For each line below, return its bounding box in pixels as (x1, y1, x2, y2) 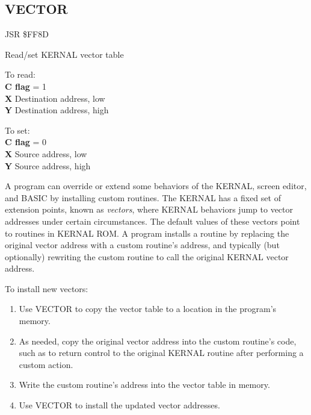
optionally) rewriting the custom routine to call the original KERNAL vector (5, 250, 289, 263)
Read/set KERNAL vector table (5, 48, 124, 60)
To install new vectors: (5, 282, 88, 295)
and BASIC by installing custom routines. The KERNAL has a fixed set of (5, 191, 281, 204)
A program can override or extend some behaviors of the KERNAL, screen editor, (5, 179, 307, 192)
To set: (5, 123, 30, 136)
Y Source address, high (5, 159, 91, 172)
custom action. (19, 358, 73, 370)
